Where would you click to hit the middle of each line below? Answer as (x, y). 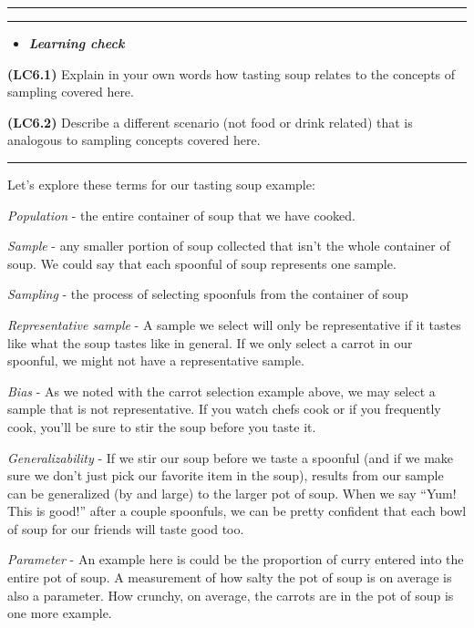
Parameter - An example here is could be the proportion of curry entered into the (236, 559)
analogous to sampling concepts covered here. (134, 140)
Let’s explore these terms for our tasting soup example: (161, 184)
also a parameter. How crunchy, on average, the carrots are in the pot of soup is (231, 595)
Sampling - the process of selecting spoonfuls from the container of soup (208, 294)
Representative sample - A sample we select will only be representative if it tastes (234, 324)
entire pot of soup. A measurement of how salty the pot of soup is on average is (230, 577)
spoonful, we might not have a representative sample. (156, 360)
